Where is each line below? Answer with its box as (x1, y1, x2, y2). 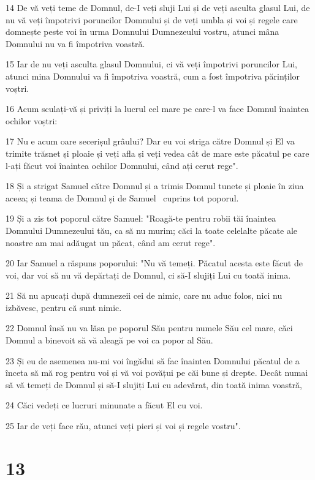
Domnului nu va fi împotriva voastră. (6, 37, 145, 50)
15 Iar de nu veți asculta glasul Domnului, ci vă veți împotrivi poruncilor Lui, (6, 58, 297, 70)
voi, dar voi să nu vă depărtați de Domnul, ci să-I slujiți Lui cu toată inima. (6, 268, 291, 281)
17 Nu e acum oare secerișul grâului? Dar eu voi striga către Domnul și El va (6, 135, 295, 148)
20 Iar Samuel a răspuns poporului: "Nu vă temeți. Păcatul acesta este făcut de (6, 257, 303, 269)
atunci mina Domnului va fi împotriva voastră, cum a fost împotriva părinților (6, 69, 300, 82)
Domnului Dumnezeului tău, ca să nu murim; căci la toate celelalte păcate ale (6, 223, 298, 236)
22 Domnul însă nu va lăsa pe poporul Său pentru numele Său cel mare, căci (6, 321, 293, 334)
